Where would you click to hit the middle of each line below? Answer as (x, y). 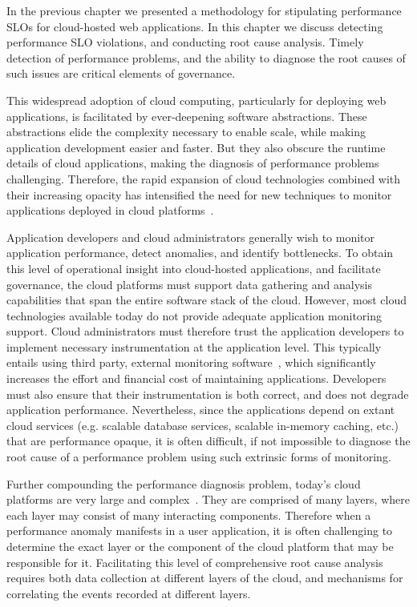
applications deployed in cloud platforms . (110, 210)
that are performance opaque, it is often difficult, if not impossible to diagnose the (208, 441)
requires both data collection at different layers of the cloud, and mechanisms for (205, 578)
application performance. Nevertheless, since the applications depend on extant (201, 410)
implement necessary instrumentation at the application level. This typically (194, 346)
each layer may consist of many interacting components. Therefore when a (189, 515)
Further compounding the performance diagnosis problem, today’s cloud (184, 483)
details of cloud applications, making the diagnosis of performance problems (193, 163)
